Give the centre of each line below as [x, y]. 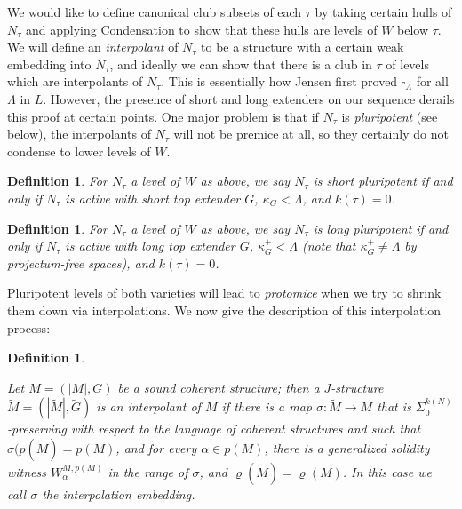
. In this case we [387, 471]
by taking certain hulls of [383, 12]
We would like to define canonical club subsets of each [155, 12]
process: [29, 327]
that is [394, 406]
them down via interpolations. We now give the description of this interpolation [224, 310]
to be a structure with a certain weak [303, 47]
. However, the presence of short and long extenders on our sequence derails [249, 98]
